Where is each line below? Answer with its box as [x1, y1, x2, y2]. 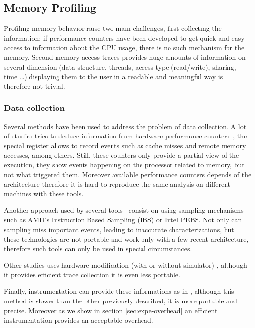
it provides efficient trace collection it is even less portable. [4, 269, 180, 279]
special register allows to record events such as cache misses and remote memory [4, 140, 246, 150]
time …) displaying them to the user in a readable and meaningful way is [4, 71, 223, 82]
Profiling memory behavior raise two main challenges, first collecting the [4, 23, 222, 33]
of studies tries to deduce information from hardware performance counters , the [4, 131, 247, 141]
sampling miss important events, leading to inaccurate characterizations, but [4, 224, 234, 234]
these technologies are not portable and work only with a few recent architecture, [4, 234, 249, 244]
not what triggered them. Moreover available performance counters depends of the [4, 169, 252, 179]
